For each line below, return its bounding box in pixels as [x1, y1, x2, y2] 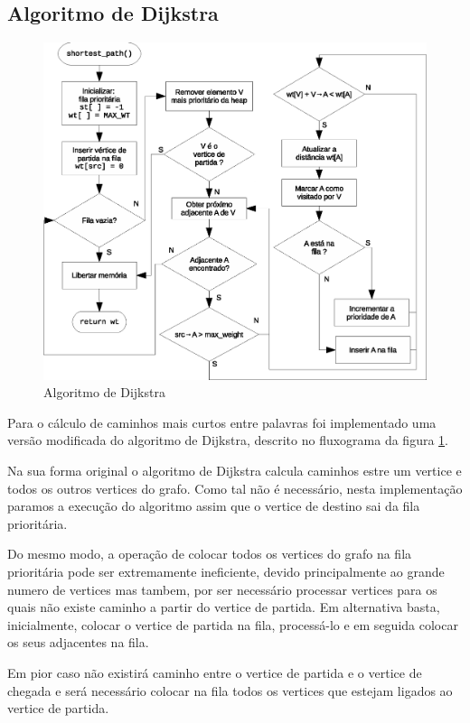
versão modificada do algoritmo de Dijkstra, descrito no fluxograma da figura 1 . [7, 431, 448, 450]
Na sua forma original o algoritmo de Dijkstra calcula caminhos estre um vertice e [7, 461, 462, 479]
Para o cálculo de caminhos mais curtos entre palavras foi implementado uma [7, 412, 437, 431]
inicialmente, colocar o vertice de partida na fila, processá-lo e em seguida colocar [7, 615, 458, 634]
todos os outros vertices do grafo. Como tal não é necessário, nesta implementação [7, 478, 463, 497]
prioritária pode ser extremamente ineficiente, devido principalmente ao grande [7, 561, 445, 580]
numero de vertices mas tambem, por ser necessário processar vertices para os [7, 579, 437, 598]
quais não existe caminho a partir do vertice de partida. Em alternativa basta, [7, 598, 440, 616]
